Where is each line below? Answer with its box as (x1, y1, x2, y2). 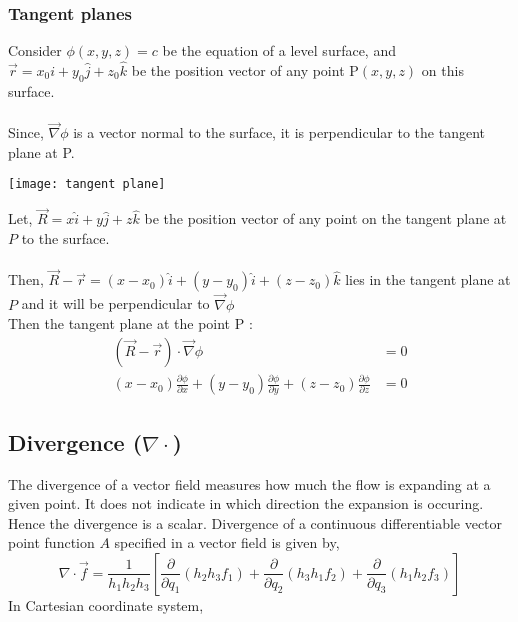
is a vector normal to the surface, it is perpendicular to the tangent (73, 122, 486, 143)
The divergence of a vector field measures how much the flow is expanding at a (8, 473, 491, 494)
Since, (8, 122, 44, 143)
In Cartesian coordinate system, (8, 594, 204, 615)
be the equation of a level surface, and (162, 40, 396, 61)
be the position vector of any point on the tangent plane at (144, 208, 507, 229)
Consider (8, 40, 62, 61)
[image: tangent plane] (8, 177, 166, 192)
